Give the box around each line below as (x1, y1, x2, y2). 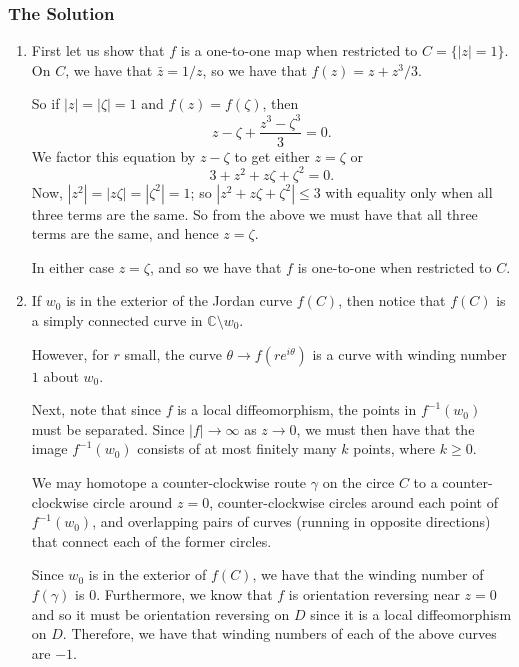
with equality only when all (325, 181, 493, 202)
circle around (92, 491, 173, 512)
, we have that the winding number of (252, 564, 484, 585)
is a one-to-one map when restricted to (180, 40, 418, 61)
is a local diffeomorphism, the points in (177, 399, 417, 420)
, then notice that (338, 290, 446, 311)
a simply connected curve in (31, 310, 203, 331)
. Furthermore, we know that (96, 583, 273, 604)
